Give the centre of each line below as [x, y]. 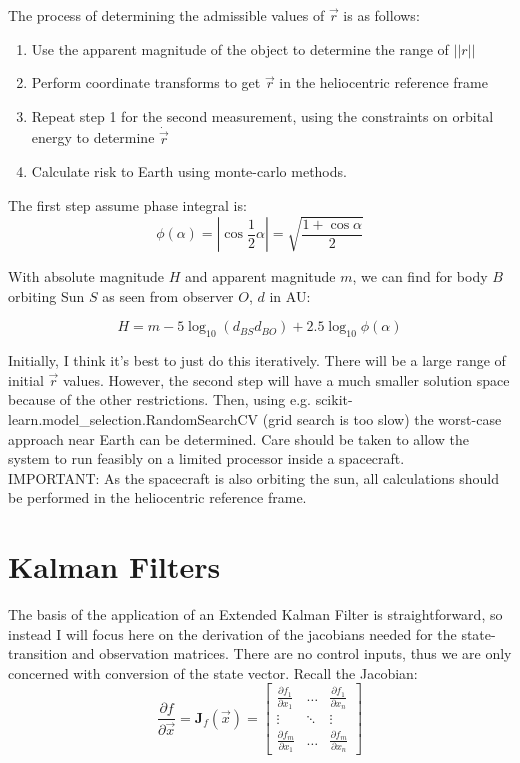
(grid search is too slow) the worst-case [382, 418]
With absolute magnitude [86, 276]
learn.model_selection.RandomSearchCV [133, 418]
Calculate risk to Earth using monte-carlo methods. [189, 171]
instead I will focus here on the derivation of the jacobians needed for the [232, 633]
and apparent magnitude [260, 276]
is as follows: [381, 15]
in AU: [290, 295]
